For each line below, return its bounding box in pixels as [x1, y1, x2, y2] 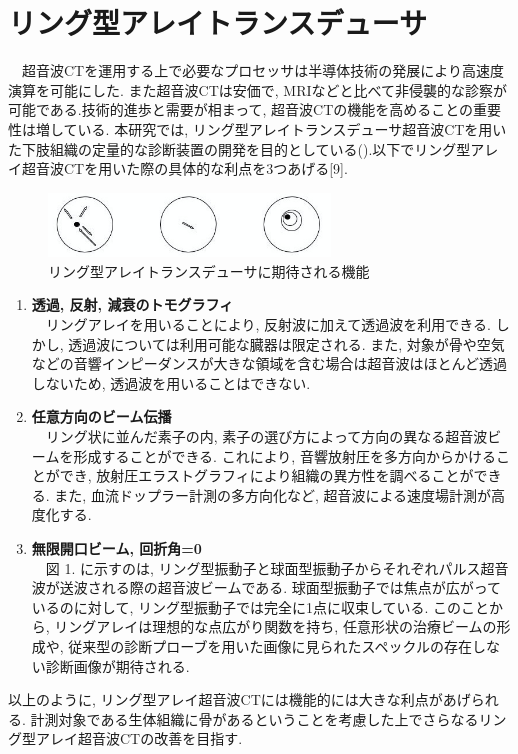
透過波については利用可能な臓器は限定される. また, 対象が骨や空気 [68, 333, 505, 354]
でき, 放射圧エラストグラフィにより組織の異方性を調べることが [59, 465, 474, 486]
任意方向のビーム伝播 [31, 406, 172, 427]
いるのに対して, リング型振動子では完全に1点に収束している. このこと [31, 596, 490, 617]
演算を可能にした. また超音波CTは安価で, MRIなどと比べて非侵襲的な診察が [8, 79, 507, 100]
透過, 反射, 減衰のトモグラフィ [31, 294, 234, 315]
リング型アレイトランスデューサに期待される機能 [48, 260, 370, 281]
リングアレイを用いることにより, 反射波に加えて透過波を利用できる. [45, 314, 491, 335]
